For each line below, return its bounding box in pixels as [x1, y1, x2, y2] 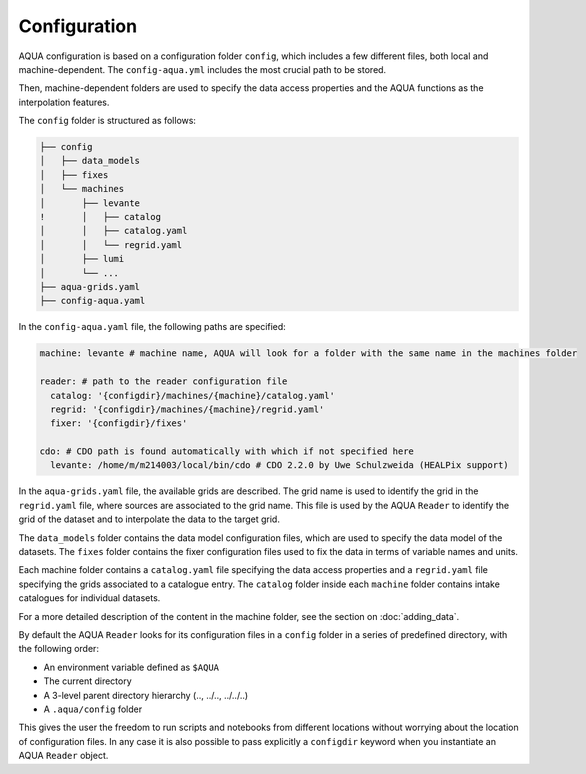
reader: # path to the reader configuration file [39, 376, 288, 387]
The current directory [43, 675, 132, 687]
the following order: [18, 643, 100, 655]
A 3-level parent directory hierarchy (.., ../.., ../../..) [43, 689, 249, 701]
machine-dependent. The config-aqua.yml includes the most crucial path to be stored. [18, 63, 387, 75]
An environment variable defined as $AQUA [43, 661, 220, 673]
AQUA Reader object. [18, 750, 109, 762]
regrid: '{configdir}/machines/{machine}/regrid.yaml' [50, 403, 325, 415]
